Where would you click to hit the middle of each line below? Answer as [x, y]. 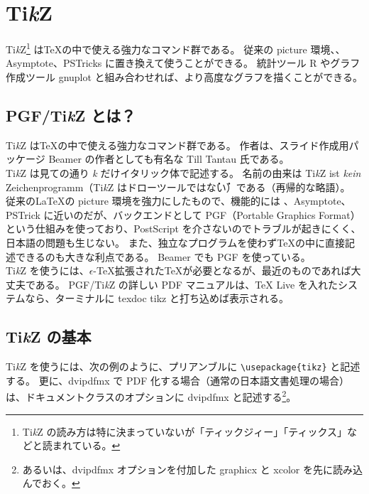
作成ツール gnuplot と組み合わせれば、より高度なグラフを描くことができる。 [184, 76]
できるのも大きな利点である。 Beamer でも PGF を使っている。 [163, 256]
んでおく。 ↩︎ [51, 483]
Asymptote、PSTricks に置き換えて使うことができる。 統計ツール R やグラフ [183, 63]
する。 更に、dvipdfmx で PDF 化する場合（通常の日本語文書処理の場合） [177, 380]
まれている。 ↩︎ [86, 445]
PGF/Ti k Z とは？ [71, 115]
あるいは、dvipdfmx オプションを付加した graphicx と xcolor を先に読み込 [193, 469]
